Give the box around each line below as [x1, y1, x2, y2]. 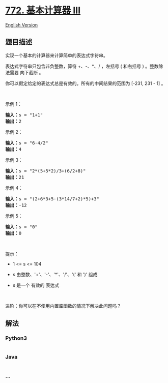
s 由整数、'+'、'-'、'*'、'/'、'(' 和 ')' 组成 [12, 271, 98, 277]
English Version [5, 21, 38, 28]
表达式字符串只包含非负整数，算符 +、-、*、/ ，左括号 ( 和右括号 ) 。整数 [5, 63, 159, 69]
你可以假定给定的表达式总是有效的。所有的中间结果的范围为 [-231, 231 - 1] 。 [5, 80, 166, 86]
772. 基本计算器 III [5, 5, 81, 16]
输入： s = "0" [5, 224, 38, 229]
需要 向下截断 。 [9, 69, 44, 75]
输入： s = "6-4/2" [5, 140, 48, 145]
